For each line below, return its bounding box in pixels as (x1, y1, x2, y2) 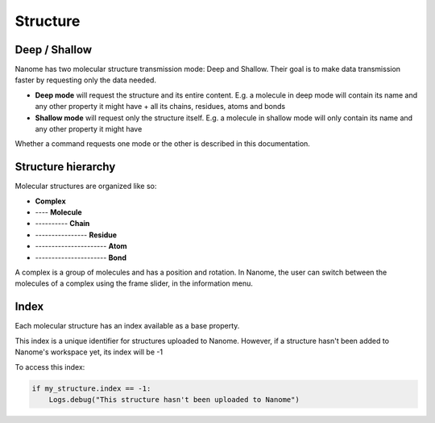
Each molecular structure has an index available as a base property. (14, 321, 240, 331)
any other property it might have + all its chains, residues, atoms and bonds (35, 102, 286, 111)
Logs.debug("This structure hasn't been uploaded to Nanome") (48, 395, 300, 404)
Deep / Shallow (14, 43, 93, 57)
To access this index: (14, 362, 85, 371)
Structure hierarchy (14, 160, 116, 174)
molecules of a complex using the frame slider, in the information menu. (14, 279, 254, 288)
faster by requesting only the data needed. (14, 75, 157, 85)
